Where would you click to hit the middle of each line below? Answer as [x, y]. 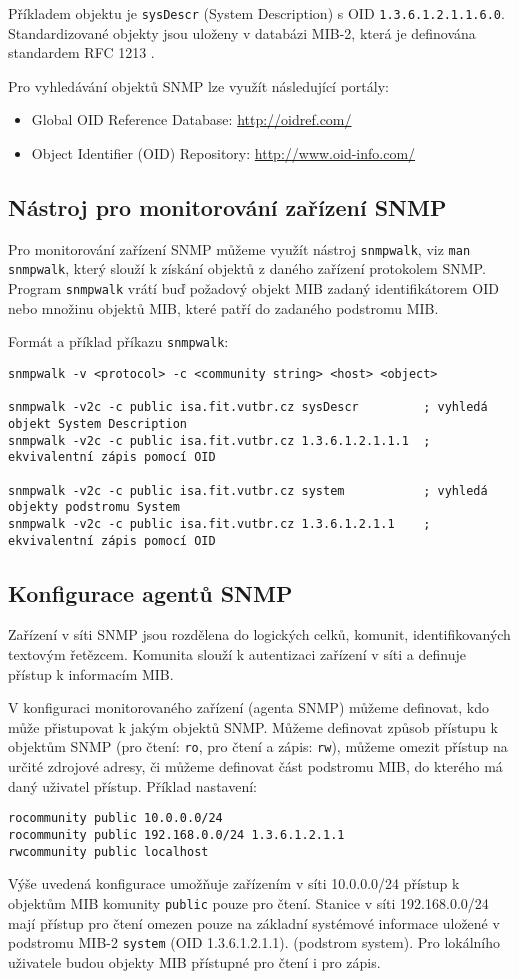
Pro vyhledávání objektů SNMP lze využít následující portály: [198, 85]
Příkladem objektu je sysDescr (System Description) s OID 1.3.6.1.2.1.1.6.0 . [256, 13]
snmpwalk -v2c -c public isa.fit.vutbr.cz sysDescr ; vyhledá [248, 407]
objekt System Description [97, 424]
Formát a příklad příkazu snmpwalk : [118, 341]
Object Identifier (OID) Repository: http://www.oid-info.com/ [223, 153]
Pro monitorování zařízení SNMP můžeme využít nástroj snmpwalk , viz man [239, 248]
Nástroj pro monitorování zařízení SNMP [227, 207]
